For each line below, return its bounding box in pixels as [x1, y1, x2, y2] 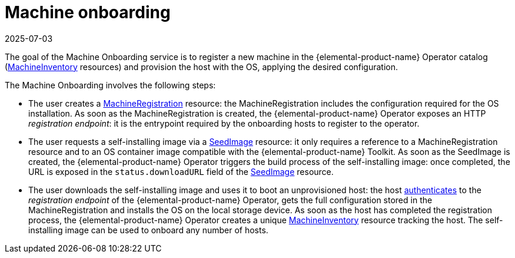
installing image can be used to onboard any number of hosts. [28, 224, 268, 235]
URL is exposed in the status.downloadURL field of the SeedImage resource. [28, 166, 334, 177]
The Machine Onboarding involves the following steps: [5, 80, 216, 90]
